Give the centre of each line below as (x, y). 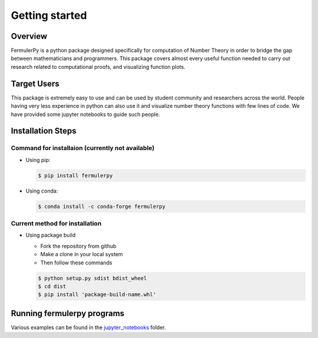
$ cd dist (52, 286)
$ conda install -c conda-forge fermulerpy (102, 206)
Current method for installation (56, 223)
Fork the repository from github (78, 246)
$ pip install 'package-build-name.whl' (97, 295)
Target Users (35, 83)
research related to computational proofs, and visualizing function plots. (98, 67)
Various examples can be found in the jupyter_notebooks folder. (88, 327)
